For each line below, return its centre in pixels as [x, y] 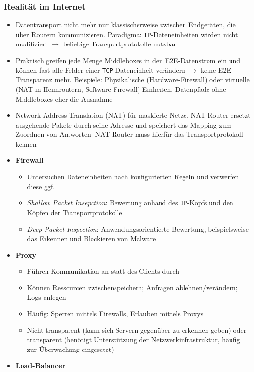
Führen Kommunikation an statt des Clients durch [103, 271]
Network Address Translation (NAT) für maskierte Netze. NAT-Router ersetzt [133, 115]
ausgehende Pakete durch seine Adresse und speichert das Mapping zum [124, 124]
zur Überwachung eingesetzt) [70, 349]
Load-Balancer [40, 365]
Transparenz [34, 79]
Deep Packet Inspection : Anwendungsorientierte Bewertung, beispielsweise [138, 229]
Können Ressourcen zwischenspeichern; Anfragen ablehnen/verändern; [132, 287]
